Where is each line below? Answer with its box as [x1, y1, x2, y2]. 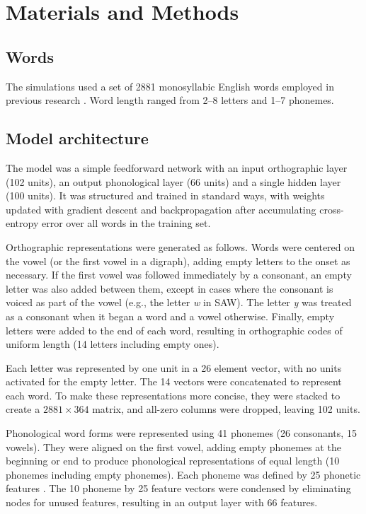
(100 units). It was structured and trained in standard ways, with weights [6, 188, 325, 203]
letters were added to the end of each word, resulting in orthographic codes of [6, 322, 343, 337]
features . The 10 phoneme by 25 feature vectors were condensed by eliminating [6, 481, 351, 496]
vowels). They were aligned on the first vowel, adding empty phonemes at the [6, 439, 341, 454]
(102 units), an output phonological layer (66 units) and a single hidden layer [6, 174, 341, 189]
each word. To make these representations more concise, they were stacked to [6, 387, 341, 402]
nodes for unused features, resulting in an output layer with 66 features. [6, 495, 318, 510]
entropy [6, 216, 39, 230]
